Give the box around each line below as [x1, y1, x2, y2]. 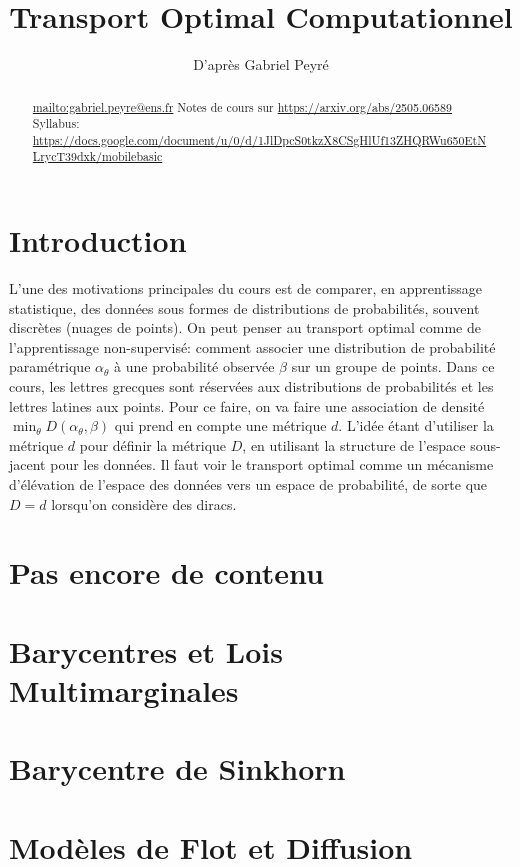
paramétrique [9, 356, 91, 377]
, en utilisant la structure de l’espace [242, 434, 466, 455]
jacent [9, 454, 46, 475]
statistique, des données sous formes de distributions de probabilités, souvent [9, 297, 480, 318]
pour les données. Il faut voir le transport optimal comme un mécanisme [50, 454, 494, 475]
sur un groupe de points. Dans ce [291, 356, 495, 377]
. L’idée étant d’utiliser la [338, 415, 494, 436]
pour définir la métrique [79, 434, 227, 455]
